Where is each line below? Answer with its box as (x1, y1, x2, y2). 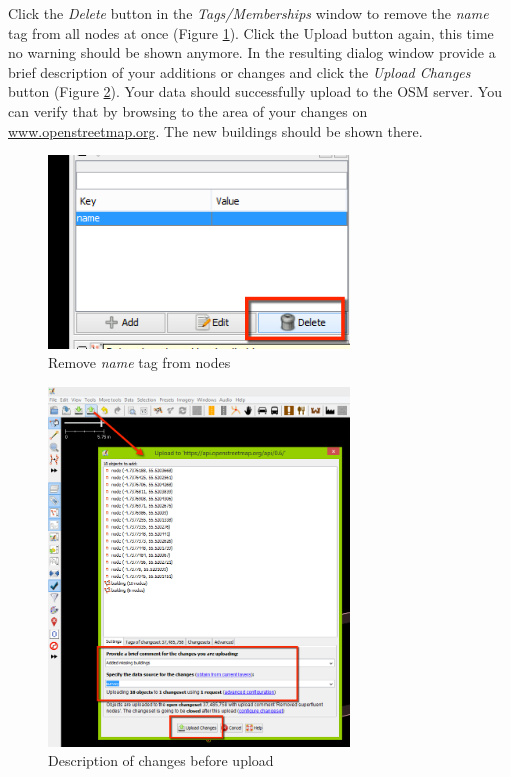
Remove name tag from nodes (48, 352, 231, 373)
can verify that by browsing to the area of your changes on (8, 100, 368, 121)
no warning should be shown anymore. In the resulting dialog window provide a (8, 42, 496, 63)
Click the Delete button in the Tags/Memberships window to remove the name (8, 3, 489, 23)
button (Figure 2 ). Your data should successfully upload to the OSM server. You (8, 81, 502, 102)
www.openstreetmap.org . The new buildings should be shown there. (8, 120, 423, 141)
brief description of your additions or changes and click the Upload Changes (8, 61, 471, 82)
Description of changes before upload (48, 750, 274, 771)
